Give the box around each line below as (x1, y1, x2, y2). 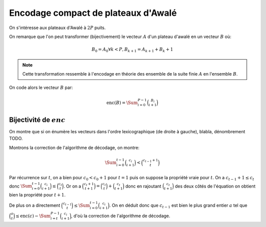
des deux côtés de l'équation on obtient (175, 183, 256, 189)
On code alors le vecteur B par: (9, 84, 73, 91)
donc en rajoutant (125, 183, 162, 189)
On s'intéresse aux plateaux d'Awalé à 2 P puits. (9, 25, 106, 31)
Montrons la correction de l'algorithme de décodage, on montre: (9, 145, 140, 151)
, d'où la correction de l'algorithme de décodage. (71, 213, 170, 219)
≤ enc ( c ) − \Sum (15, 213, 51, 219)
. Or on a (63, 183, 81, 189)
